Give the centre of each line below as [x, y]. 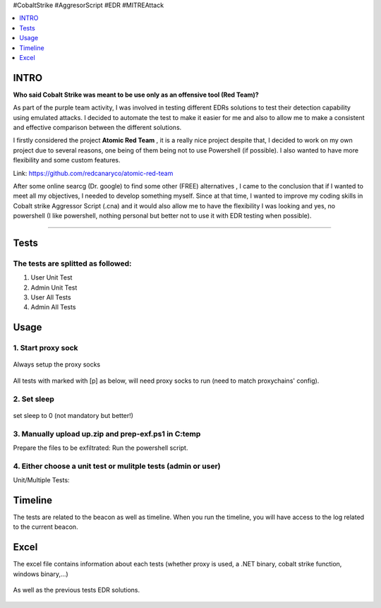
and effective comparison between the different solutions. [97, 128]
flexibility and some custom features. [67, 160]
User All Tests [51, 297]
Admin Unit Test [54, 287]
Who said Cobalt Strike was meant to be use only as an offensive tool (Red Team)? [136, 95]
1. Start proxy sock [46, 348]
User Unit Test [52, 278]
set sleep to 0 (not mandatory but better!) [73, 415]
